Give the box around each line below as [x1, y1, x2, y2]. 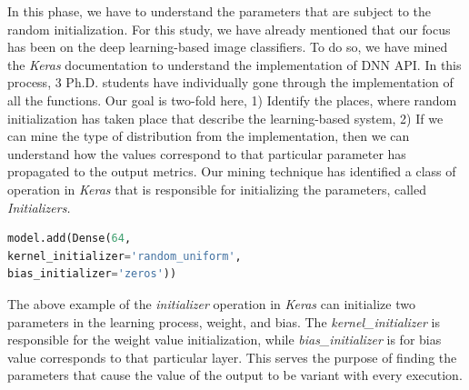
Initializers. [7, 197, 71, 216]
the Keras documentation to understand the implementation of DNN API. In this [7, 55, 462, 74]
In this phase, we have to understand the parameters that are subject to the [7, 2, 432, 20]
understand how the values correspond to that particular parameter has [7, 144, 406, 163]
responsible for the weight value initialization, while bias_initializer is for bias [7, 330, 442, 349]
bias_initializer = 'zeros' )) [7, 267, 177, 281]
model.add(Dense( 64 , [7, 232, 132, 245]
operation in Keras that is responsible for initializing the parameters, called [7, 179, 426, 198]
